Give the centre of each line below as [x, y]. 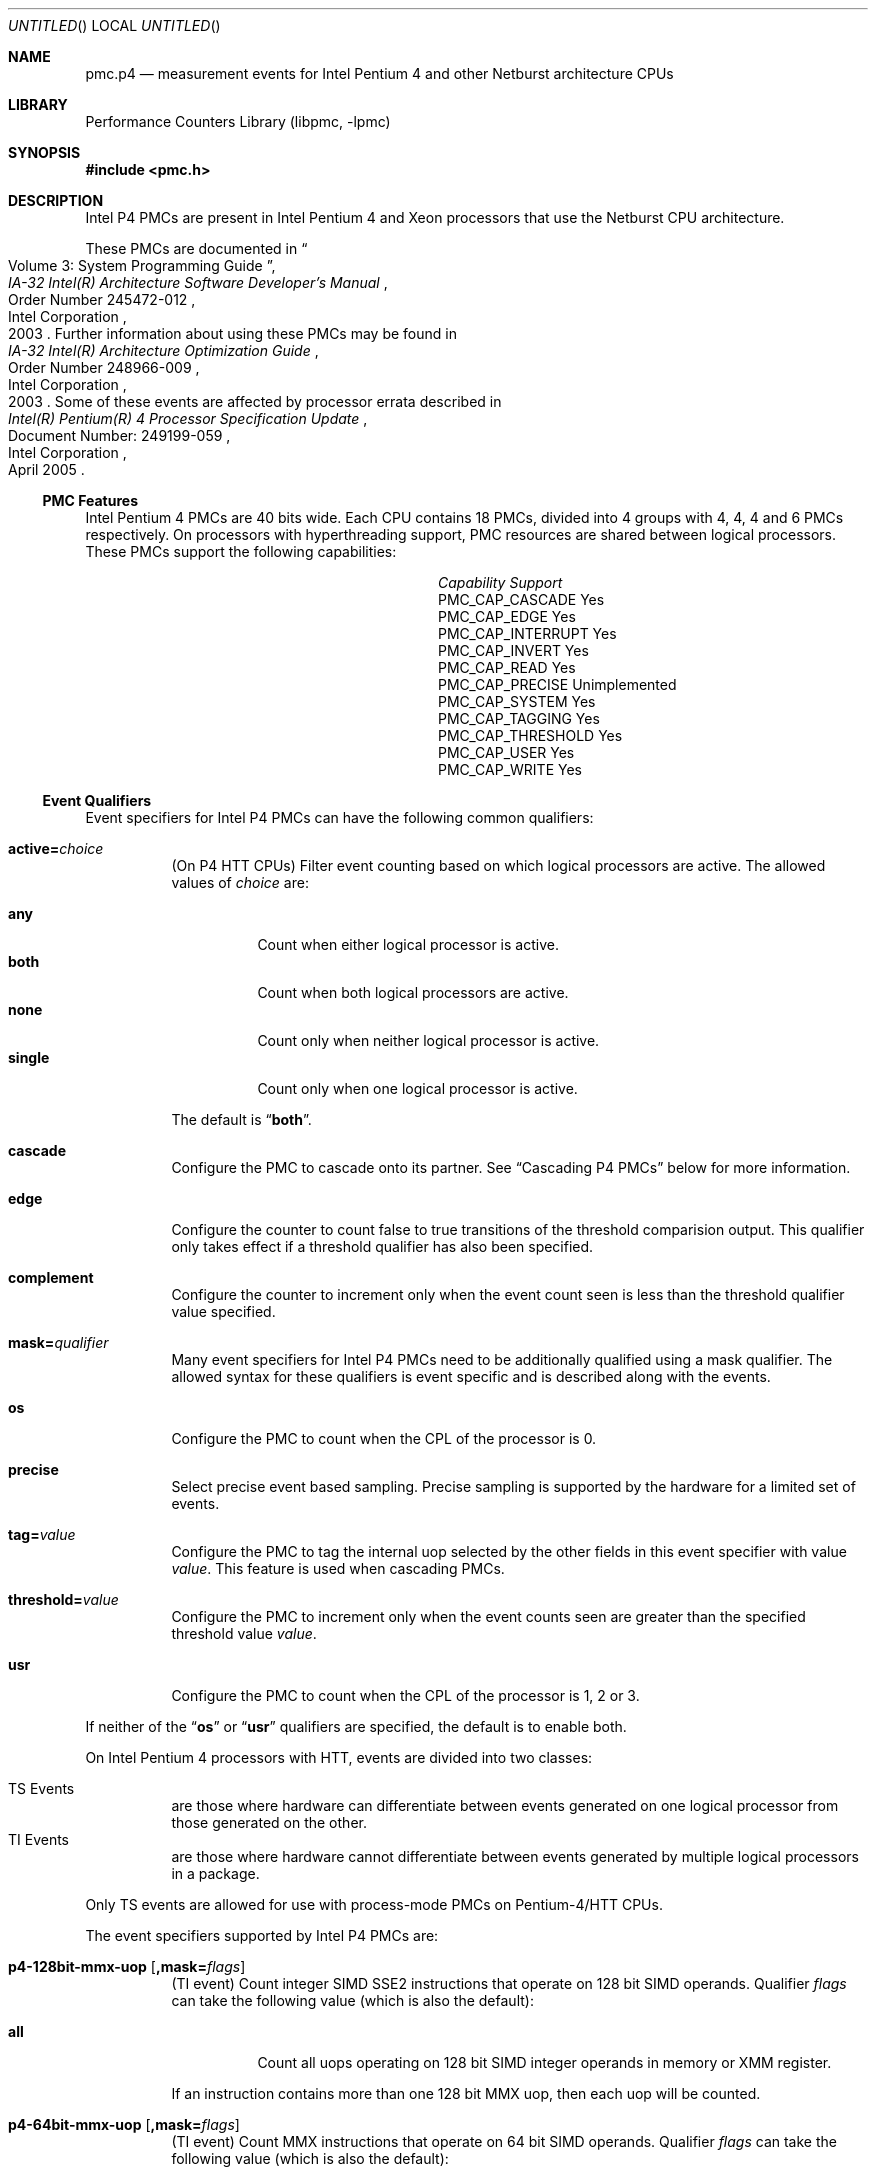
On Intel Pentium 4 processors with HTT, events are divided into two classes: [339, 1757]
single [29, 1057]
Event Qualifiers [97, 800]
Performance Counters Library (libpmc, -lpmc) [238, 121]
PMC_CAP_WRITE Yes [510, 769]
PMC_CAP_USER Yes [506, 752]
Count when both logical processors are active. [413, 992]
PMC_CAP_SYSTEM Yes [517, 701]
